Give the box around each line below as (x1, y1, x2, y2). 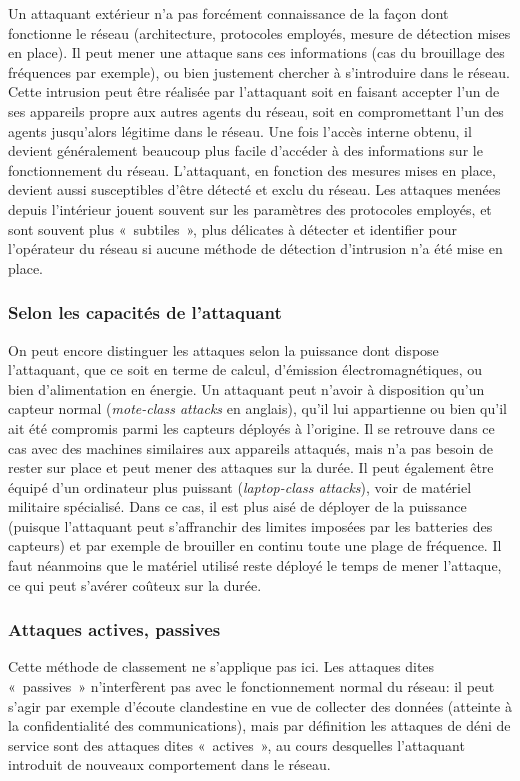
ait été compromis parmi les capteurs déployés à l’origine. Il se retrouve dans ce (8, 417, 495, 438)
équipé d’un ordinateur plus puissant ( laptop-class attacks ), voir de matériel (8, 476, 472, 497)
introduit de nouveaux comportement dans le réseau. (8, 754, 331, 775)
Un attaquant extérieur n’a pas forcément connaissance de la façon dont (8, 3, 449, 23)
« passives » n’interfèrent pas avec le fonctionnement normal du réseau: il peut (8, 676, 495, 697)
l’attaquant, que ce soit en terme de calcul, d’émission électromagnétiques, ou (8, 359, 483, 380)
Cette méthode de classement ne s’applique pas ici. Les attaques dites (8, 656, 435, 677)
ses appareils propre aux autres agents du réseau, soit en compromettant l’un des (8, 100, 504, 121)
